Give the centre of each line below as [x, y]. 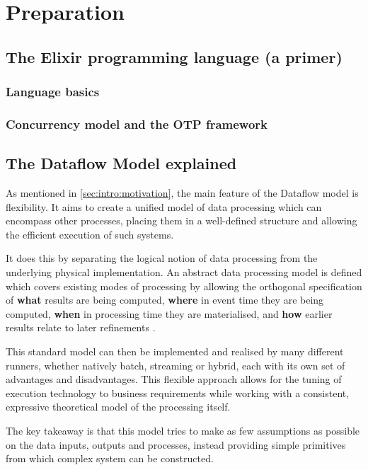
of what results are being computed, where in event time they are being [165, 300]
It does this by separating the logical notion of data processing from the [162, 258]
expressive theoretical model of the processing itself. [118, 407]
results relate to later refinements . [81, 327]
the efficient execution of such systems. [90, 234]
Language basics [53, 92]
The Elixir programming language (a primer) [174, 56]
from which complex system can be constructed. [110, 458]
